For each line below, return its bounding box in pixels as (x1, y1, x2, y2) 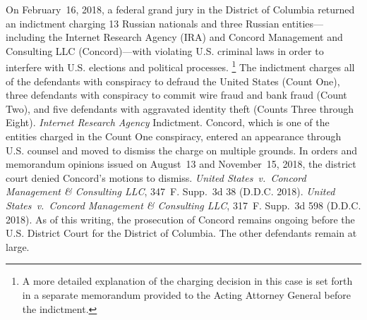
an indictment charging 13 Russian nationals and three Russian (6, 16, 279, 30)
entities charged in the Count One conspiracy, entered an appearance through (6, 129, 342, 143)
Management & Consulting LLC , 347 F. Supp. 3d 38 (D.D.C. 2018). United (6, 184, 335, 199)
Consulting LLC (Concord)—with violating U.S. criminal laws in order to (6, 43, 324, 58)
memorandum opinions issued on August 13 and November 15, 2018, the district (6, 156, 356, 171)
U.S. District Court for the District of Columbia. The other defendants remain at (6, 226, 357, 240)
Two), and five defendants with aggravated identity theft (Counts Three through (6, 101, 354, 116)
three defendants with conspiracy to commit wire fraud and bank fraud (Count (6, 87, 347, 102)
